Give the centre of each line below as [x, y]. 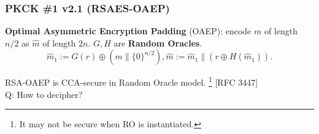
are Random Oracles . [158, 43]
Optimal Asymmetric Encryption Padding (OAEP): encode [128, 31]
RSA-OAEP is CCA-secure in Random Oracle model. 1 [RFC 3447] [132, 81]
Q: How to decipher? [44, 94]
